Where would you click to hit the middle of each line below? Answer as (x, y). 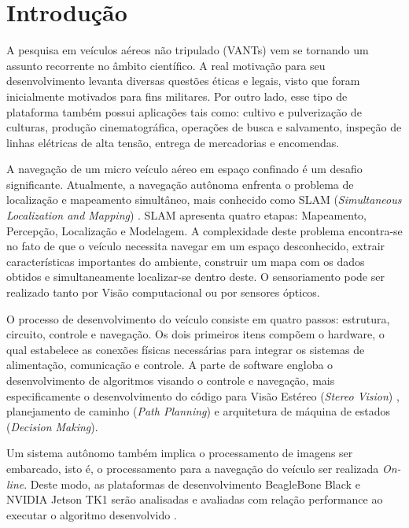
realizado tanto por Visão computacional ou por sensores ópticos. (163, 292)
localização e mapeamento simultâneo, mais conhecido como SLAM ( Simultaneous (204, 199)
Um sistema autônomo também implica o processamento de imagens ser (180, 453)
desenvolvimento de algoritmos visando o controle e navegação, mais (171, 380)
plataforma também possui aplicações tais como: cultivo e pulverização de (184, 111)
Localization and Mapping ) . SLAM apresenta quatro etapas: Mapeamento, (186, 215)
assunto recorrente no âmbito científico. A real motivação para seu (166, 65)
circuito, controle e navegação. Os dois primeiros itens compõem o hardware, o (195, 334)
